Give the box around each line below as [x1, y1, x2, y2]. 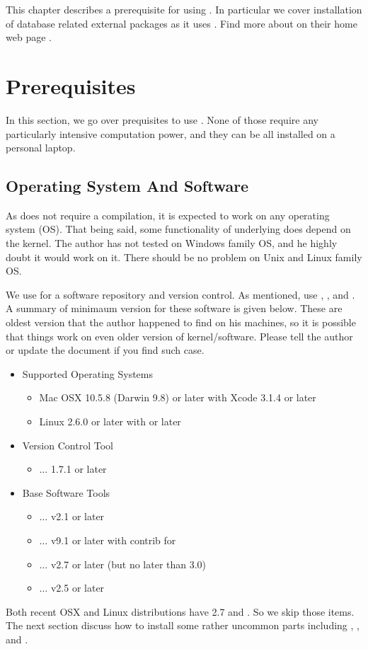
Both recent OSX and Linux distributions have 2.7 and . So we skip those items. [6, 604, 355, 619]
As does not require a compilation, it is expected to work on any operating [6, 207, 330, 222]
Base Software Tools [22, 485, 110, 500]
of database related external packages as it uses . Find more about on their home [6, 16, 357, 30]
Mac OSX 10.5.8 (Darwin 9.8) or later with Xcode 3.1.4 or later [39, 390, 316, 405]
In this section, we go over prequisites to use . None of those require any [6, 112, 318, 127]
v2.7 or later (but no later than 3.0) [50, 556, 207, 571]
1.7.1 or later [50, 461, 107, 476]
